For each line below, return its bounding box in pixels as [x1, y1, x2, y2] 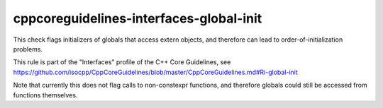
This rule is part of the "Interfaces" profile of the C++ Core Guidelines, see [13, 58, 231, 66]
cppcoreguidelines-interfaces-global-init [13, 11, 262, 26]
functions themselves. [13, 90, 78, 99]
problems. [13, 44, 43, 53]
